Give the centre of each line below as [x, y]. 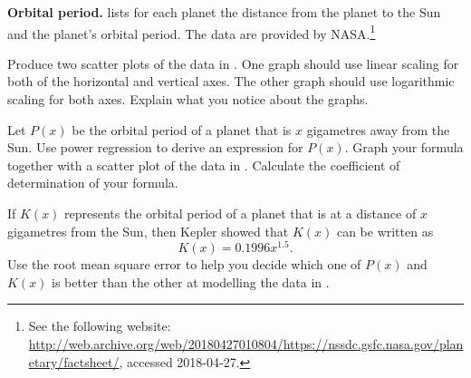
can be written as [385, 231]
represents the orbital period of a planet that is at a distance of [240, 213]
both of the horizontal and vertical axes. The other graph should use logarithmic [231, 81]
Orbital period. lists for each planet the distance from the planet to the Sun [224, 12]
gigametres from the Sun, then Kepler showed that [148, 231]
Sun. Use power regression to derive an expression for [155, 147]
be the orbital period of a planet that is [182, 129]
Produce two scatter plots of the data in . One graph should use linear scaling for [233, 63]
